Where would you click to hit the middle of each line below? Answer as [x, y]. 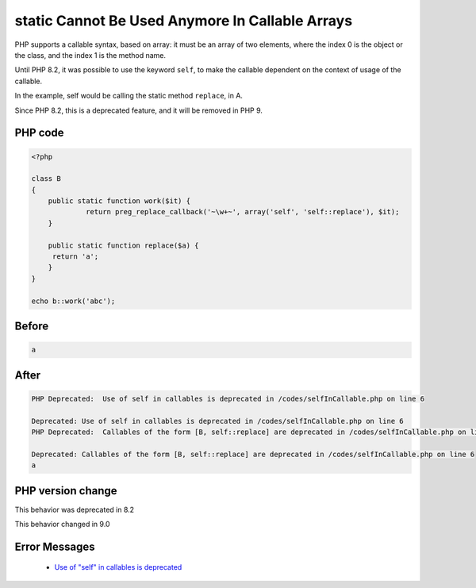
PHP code [39, 133]
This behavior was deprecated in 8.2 [75, 509]
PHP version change [66, 491]
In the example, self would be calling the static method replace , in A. [129, 96]
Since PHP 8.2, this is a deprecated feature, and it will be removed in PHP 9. [139, 110]
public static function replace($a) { [123, 245]
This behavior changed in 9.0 [62, 524]
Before [32, 326]
